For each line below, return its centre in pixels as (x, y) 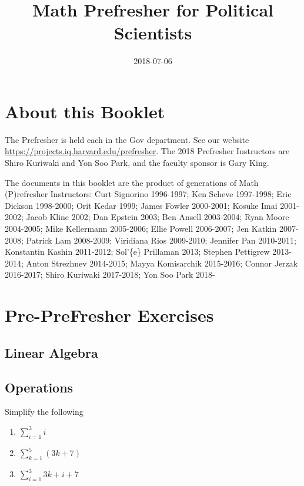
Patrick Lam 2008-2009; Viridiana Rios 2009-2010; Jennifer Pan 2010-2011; (161, 240)
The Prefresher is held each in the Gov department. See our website (127, 139)
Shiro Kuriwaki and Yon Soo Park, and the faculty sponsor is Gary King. (137, 163)
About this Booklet (85, 111)
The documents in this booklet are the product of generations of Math (132, 182)
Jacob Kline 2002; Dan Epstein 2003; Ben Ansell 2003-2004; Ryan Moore (158, 217)
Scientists (153, 33)
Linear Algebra (51, 352)
